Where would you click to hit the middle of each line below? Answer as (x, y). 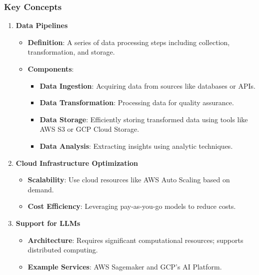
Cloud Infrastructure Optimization (77, 163)
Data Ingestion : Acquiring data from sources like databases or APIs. (147, 85)
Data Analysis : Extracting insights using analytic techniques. (136, 146)
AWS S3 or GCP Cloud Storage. (89, 129)
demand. (41, 189)
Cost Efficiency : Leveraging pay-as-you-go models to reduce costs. (132, 206)
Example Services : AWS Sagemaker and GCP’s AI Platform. (125, 266)
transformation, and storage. (71, 52)
